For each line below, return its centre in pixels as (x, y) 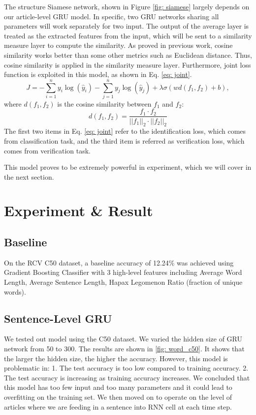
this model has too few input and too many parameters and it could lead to (118, 387)
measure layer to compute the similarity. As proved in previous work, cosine (118, 45)
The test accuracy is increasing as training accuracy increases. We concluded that (127, 377)
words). (15, 291)
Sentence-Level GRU (58, 318)
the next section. (29, 176)
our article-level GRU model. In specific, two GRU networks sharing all (112, 16)
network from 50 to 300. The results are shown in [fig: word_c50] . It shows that (124, 349)
